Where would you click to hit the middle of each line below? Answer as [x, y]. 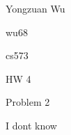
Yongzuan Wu [35, 8]
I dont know [31, 125]
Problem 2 [28, 102]
